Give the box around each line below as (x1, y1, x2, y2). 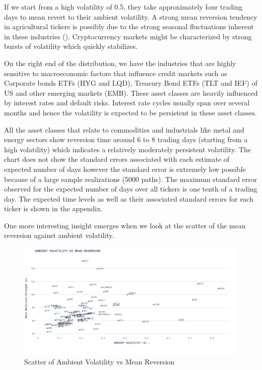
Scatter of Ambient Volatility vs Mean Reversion (24, 356, 175, 366)
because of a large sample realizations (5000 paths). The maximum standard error (4, 173, 257, 184)
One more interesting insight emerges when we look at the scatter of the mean (4, 220, 246, 230)
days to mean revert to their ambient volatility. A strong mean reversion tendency (4, 11, 257, 22)
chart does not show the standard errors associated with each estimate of (4, 154, 230, 164)
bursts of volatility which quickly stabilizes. (4, 41, 138, 51)
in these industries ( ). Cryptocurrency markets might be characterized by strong (4, 31, 252, 41)
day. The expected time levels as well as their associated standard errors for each (4, 193, 253, 204)
